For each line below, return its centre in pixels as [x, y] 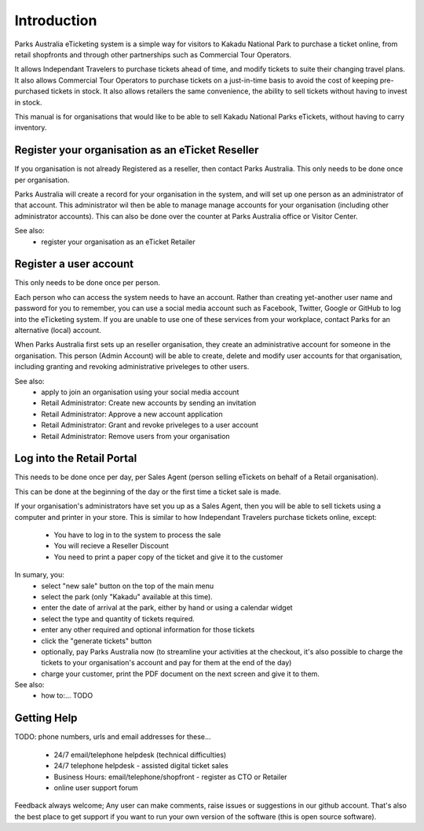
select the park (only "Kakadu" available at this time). [127, 596]
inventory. [31, 128]
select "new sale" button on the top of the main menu [128, 586]
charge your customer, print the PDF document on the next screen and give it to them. [180, 674]
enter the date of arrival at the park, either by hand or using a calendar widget [167, 608]
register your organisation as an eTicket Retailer [118, 242]
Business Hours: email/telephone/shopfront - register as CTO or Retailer [170, 777]
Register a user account [74, 264]
